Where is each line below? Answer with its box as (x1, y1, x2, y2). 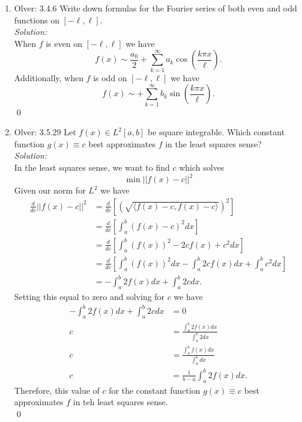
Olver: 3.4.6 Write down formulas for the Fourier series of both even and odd (14, 2, 297, 14)
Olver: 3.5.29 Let (14, 126, 76, 138)
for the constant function (109, 384, 201, 396)
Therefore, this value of (14, 384, 100, 396)
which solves (179, 161, 225, 173)
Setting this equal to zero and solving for (14, 290, 165, 303)
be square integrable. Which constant (148, 126, 285, 138)
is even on (46, 37, 82, 49)
